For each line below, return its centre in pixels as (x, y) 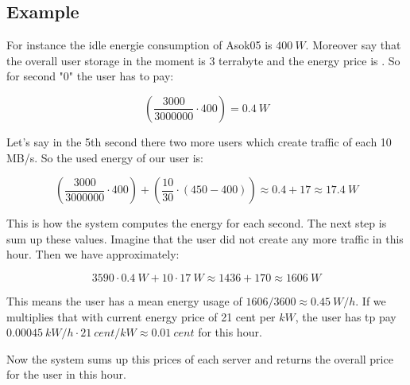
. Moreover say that (353, 45)
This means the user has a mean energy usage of (124, 300)
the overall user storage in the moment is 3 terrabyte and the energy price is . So (203, 60)
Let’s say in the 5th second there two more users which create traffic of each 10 (199, 141)
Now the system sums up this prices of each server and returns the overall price (200, 358)
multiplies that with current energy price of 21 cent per (141, 316)
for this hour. (230, 332)
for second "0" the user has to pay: (90, 76)
